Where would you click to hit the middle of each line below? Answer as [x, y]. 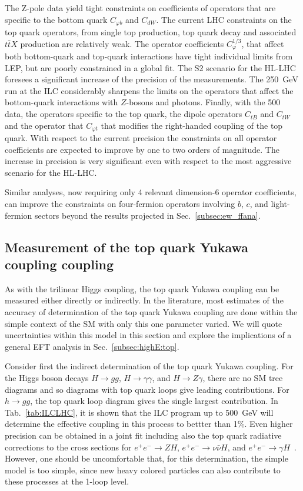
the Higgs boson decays [47, 378]
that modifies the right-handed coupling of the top [192, 125]
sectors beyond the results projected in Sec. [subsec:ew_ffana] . [147, 215]
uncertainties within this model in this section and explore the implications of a [148, 335]
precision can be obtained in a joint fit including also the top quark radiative [143, 435]
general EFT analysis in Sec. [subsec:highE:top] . [92, 346]
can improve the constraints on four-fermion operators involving [120, 204]
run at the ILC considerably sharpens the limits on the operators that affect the [149, 90]
